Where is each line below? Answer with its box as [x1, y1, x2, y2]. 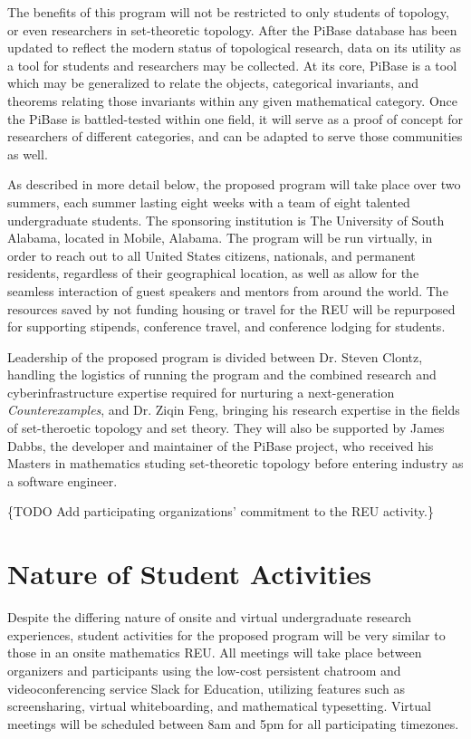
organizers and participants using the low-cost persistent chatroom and [7, 660, 401, 679]
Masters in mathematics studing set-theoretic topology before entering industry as [7, 454, 464, 473]
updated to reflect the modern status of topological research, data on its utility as [7, 38, 462, 57]
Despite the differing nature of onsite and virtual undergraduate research [7, 608, 412, 627]
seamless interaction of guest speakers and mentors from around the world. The [7, 281, 448, 300]
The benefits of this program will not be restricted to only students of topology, [7, 3, 449, 21]
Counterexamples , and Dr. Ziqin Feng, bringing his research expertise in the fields [7, 400, 460, 419]
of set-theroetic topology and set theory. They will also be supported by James [7, 418, 445, 437]
